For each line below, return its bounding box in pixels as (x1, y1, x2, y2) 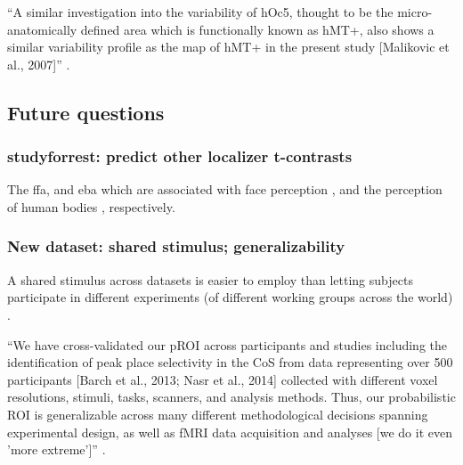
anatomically (7, 20, 77, 38)
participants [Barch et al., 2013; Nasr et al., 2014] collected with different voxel (7, 370, 438, 388)
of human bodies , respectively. (7, 197, 175, 216)
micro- (397, 3, 433, 20)
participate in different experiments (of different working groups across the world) (7, 288, 453, 306)
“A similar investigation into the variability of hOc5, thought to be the (7, 3, 394, 20)
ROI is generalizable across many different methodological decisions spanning (7, 404, 428, 423)
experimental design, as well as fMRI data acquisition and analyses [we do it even (7, 422, 452, 441)
